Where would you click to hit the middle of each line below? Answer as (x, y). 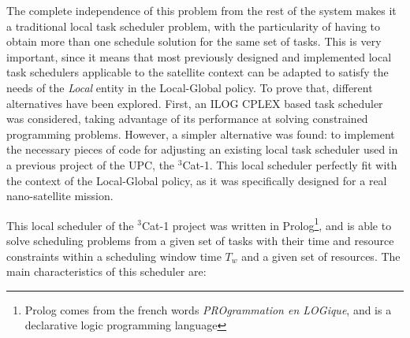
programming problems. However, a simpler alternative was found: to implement (201, 134)
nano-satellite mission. (60, 196)
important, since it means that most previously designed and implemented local (199, 56)
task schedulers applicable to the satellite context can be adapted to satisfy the (198, 72)
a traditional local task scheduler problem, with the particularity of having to (194, 26)
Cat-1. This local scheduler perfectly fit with (290, 164)
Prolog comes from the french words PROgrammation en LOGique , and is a (208, 309)
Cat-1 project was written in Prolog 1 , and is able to (266, 224)
